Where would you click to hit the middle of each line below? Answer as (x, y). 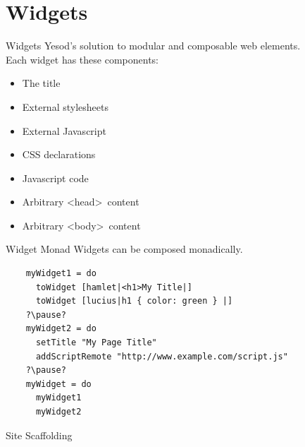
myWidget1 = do (61, 274)
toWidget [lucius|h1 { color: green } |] (134, 301)
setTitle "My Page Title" (96, 343)
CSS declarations (59, 154)
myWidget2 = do (61, 329)
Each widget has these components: (82, 59)
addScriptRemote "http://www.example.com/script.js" (162, 356)
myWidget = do (58, 384)
